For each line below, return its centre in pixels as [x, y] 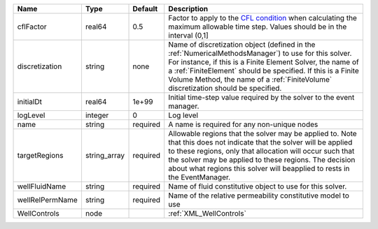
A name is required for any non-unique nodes [243, 124]
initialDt [29, 102]
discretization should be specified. [225, 88]
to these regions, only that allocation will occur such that [261, 151]
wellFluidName [42, 186]
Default [145, 9]
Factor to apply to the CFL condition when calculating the [262, 18]
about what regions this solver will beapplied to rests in [259, 169]
